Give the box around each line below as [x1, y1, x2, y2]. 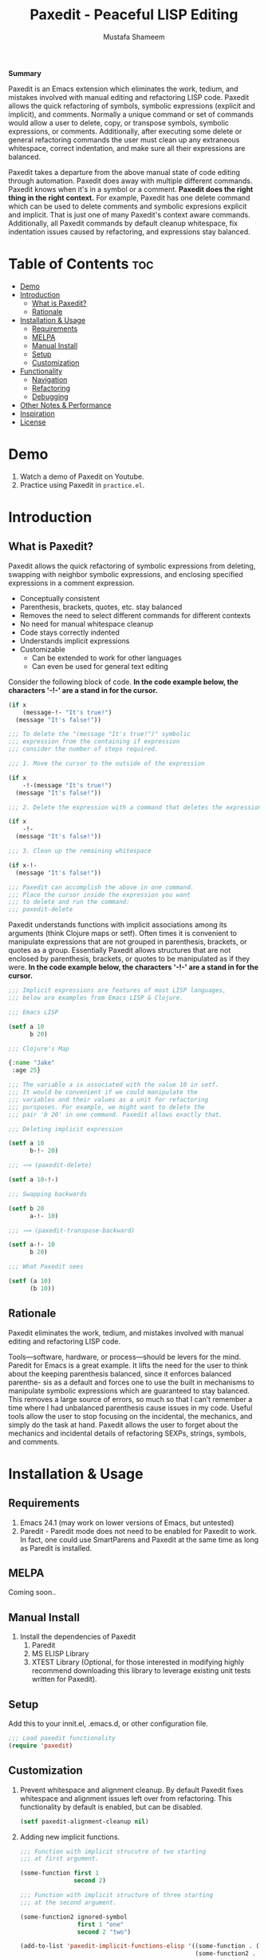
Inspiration [19, 408, 55, 418]
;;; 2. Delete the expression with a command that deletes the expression [8, 803, 262, 811]
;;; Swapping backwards [8, 1189, 88, 1198]
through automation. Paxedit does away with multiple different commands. [8, 176, 253, 185]
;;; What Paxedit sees [8, 1263, 84, 1271]
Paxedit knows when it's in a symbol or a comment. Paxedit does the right [8, 184, 254, 193]
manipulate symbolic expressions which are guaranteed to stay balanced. [8, 1385, 250, 1396]
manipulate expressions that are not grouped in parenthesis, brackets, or [8, 937, 247, 946]
